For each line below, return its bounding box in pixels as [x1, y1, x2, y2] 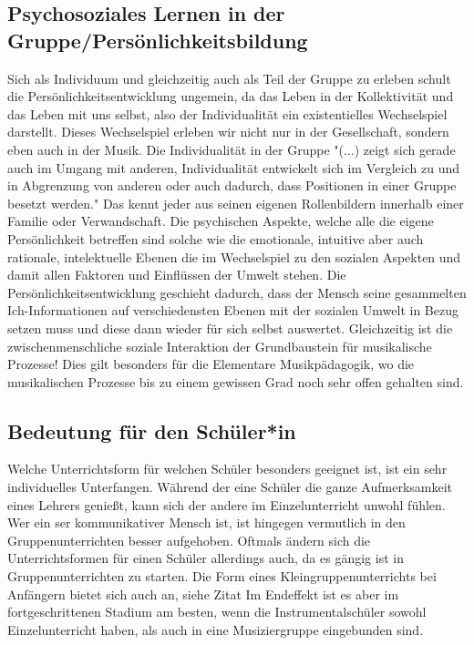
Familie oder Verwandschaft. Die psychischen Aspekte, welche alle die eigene [7, 211, 434, 230]
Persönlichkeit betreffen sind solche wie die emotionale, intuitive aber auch [7, 229, 424, 248]
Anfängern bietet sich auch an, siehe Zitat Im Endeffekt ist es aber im [7, 584, 399, 603]
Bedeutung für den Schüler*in [7, 416, 296, 445]
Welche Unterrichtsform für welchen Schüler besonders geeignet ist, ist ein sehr [7, 459, 448, 478]
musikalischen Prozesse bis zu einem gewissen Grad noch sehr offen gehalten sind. [7, 372, 464, 391]
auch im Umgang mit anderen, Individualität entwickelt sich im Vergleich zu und [7, 158, 459, 177]
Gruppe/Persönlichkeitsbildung [7, 26, 308, 54]
